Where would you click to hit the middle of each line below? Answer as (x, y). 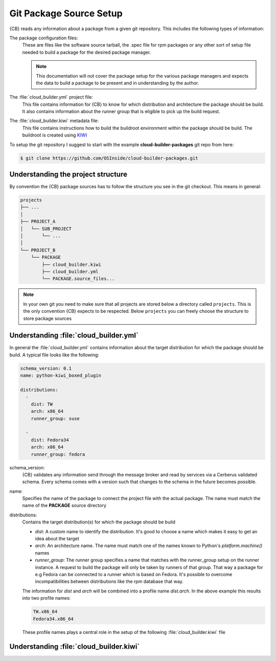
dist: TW (42, 404)
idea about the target (57, 539)
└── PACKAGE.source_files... (78, 279)
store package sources (47, 318)
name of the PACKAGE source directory (64, 506)
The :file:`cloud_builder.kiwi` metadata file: (54, 121)
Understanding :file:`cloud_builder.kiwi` (75, 647)
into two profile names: (47, 598)
